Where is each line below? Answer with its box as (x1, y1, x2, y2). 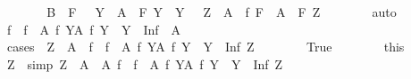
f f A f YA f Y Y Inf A (6, 20, 181, 38)
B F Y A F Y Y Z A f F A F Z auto (46, 3, 397, 20)
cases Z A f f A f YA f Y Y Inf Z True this (6, 37, 405, 56)
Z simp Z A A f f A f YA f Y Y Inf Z (6, 54, 283, 73)
